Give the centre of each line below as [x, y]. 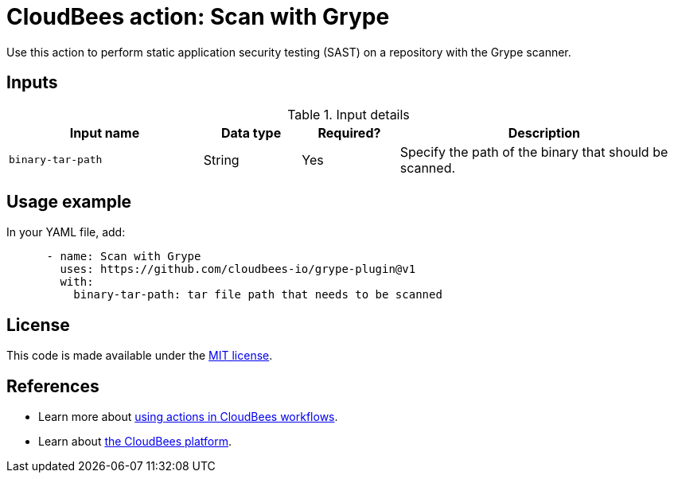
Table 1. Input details [349, 114]
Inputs [32, 83]
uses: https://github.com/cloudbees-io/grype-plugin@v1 [238, 269]
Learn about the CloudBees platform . [135, 442]
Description [544, 132]
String [221, 160]
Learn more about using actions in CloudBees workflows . [188, 417]
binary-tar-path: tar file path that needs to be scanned [258, 295]
